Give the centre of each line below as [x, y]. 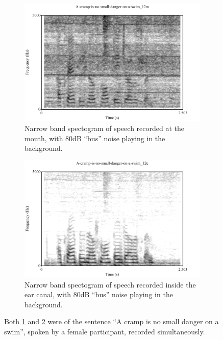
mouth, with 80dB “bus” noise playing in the [95, 138]
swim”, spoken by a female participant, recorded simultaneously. [105, 331]
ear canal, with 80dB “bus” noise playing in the [99, 294]
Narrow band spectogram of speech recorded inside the [110, 284]
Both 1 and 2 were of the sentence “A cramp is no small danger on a [111, 321]
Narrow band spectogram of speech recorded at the [104, 128]
